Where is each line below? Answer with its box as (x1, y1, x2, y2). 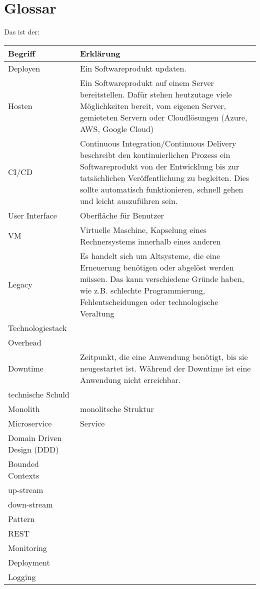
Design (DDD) (8, 443, 59, 455)
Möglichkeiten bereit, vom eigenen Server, (79, 99, 226, 111)
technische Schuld (8, 388, 69, 400)
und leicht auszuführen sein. (79, 194, 178, 206)
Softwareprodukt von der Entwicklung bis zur (79, 160, 239, 172)
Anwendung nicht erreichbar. (79, 373, 181, 385)
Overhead (8, 336, 41, 348)
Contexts (8, 469, 39, 481)
